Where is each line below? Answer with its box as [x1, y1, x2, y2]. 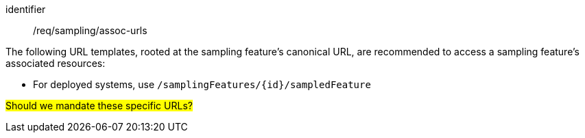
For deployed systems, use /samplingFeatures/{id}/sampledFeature [33, 79, 371, 90]
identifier [5, 3, 46, 15]
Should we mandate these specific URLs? [5, 100, 193, 111]
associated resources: [5, 57, 106, 69]
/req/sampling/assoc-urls [33, 25, 147, 36]
